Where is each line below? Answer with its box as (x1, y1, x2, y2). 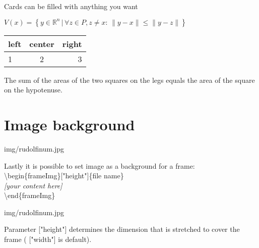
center (29, 37, 54, 49)
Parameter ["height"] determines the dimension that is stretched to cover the (4, 224, 240, 234)
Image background (4, 114, 135, 134)
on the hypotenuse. (4, 84, 62, 95)
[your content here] (4, 180, 62, 190)
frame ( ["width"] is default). (4, 234, 92, 244)
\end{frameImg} (4, 190, 55, 201)
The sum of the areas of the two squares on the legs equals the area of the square (4, 74, 255, 85)
